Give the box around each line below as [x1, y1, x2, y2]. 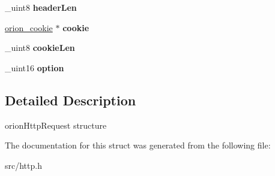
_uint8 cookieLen [5, 41, 75, 54]
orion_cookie [5, 21, 53, 34]
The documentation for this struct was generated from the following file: [5, 139, 271, 151]
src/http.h [5, 159, 42, 171]
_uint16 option [5, 61, 64, 74]
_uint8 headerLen [5, 1, 77, 13]
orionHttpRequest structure [5, 119, 107, 131]
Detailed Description [5, 90, 136, 109]
